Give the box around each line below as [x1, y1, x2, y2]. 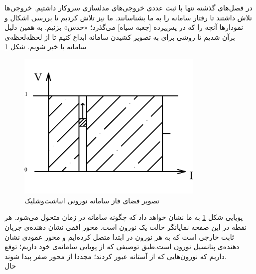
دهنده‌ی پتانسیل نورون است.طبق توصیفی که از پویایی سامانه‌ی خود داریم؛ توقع [4, 241, 240, 252]
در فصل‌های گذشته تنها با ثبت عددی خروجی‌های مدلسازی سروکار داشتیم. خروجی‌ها [4, 2, 253, 12]
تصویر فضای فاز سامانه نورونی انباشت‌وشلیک [24, 195, 159, 205]
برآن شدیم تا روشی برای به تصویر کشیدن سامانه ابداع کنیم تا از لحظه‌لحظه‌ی [4, 31, 235, 42]
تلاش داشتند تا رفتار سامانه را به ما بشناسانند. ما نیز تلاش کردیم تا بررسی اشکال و [4, 12, 252, 22]
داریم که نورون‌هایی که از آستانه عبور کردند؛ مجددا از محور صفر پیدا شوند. [4, 251, 227, 261]
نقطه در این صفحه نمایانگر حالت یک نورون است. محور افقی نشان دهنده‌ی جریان [4, 222, 247, 232]
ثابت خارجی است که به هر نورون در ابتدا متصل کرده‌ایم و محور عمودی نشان [4, 231, 234, 242]
